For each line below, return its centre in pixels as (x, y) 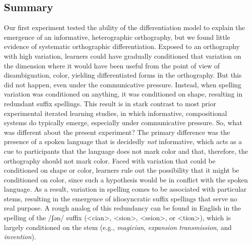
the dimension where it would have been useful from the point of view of (112, 65)
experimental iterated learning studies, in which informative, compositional (116, 113)
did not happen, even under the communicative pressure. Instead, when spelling (123, 84)
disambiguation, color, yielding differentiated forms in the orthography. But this (123, 75)
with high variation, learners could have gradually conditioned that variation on (123, 56)
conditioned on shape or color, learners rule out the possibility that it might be (122, 170)
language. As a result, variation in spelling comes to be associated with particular (125, 189)
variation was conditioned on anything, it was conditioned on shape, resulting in (123, 94)
